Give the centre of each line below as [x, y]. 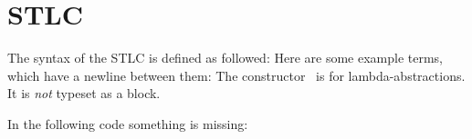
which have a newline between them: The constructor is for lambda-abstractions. [236, 75]
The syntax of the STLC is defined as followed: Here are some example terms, [226, 58]
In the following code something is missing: [128, 123]
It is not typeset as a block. [84, 93]
